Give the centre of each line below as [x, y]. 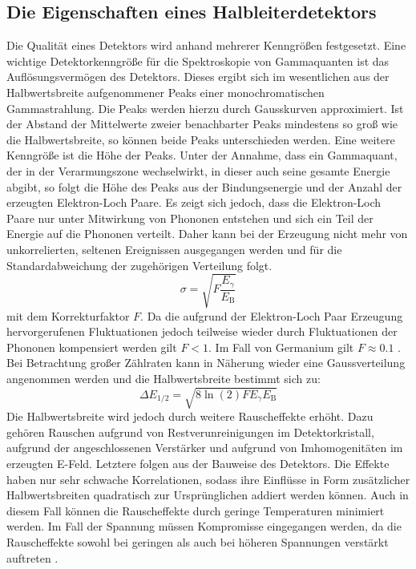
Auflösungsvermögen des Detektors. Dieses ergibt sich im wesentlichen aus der [198, 77]
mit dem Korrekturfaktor [68, 315]
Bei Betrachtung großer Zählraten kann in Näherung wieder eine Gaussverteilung [206, 363]
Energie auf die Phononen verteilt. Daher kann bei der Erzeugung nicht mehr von [207, 234]
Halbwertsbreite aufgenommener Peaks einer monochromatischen [166, 92]
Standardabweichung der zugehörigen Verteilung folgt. [139, 265]
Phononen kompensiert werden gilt [92, 347]
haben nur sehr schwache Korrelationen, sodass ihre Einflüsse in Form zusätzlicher [208, 479]
